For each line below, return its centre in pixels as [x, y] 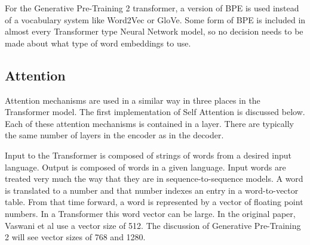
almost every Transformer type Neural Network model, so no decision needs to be [154, 31]
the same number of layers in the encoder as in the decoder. [114, 135]
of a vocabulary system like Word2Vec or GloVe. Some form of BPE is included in [155, 19]
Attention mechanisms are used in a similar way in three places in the [133, 100]
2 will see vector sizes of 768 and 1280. [75, 237]
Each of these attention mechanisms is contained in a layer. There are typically [149, 123]
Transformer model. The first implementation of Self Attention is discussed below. [155, 112]
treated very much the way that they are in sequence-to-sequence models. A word [154, 179]
